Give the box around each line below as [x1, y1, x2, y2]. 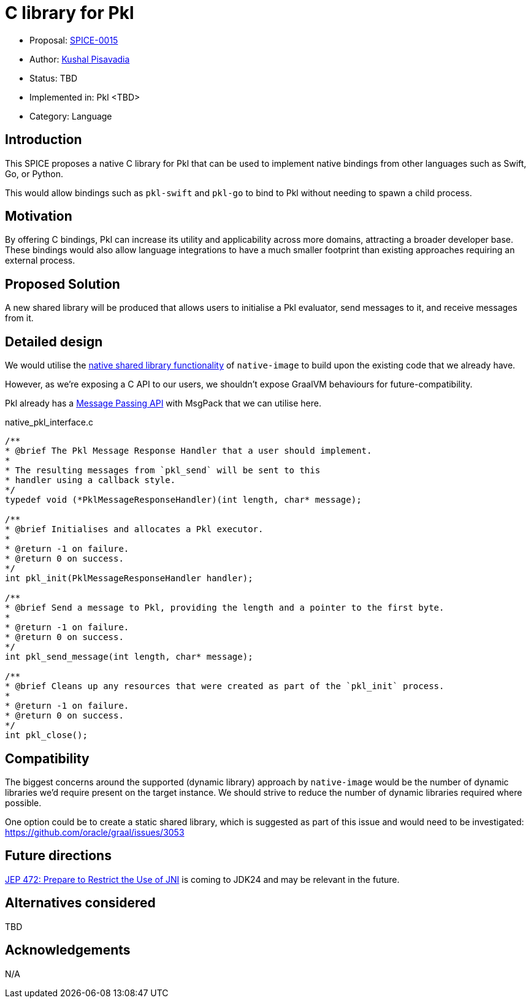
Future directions [5, 848, 112, 864]
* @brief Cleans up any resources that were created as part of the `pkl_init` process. [5, 681, 445, 692]
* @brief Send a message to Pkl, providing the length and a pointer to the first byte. [5, 603, 445, 613]
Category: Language [29, 110, 112, 121]
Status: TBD [29, 72, 78, 83]
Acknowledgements [5, 942, 131, 958]
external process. [5, 255, 75, 266]
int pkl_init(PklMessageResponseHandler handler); [5, 573, 253, 584]
